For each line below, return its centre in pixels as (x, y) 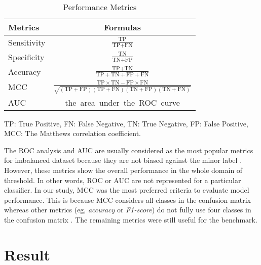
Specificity (26, 57)
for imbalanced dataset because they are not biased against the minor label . (123, 160)
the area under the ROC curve (122, 102)
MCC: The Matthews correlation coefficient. (73, 133)
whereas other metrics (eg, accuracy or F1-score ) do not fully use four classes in (128, 210)
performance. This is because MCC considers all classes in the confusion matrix (127, 200)
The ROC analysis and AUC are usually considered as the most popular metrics (129, 150)
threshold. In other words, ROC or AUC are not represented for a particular (123, 180)
